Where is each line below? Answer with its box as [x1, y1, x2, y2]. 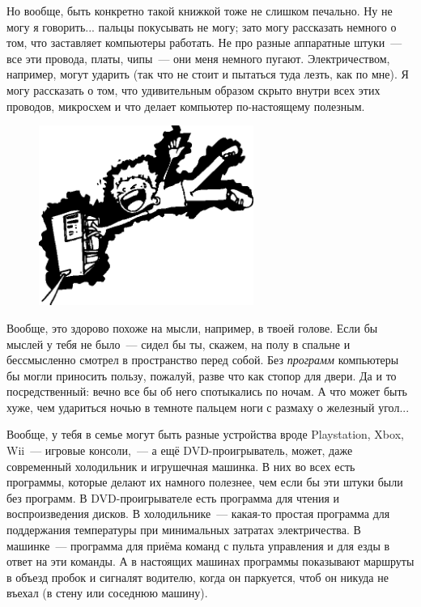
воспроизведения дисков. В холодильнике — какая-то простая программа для [6, 505, 390, 522]
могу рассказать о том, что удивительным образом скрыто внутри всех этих [6, 81, 381, 98]
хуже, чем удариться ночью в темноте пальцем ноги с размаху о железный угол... [6, 398, 410, 415]
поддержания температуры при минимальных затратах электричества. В [6, 521, 361, 538]
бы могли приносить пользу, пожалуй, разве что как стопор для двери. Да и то [6, 367, 397, 384]
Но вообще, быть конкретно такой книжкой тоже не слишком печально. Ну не [6, 2, 393, 19]
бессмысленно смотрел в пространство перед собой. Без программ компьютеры [6, 351, 399, 368]
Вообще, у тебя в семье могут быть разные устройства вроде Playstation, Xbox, [6, 426, 404, 443]
